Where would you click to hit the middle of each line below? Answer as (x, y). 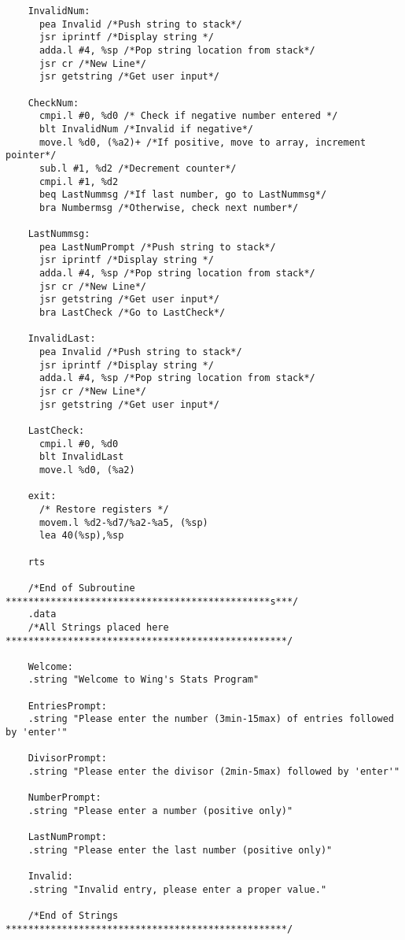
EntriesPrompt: (67, 706)
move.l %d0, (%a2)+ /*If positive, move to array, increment (202, 142)
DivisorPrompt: (67, 759)
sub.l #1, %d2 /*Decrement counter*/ (138, 168)
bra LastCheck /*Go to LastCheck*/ (132, 313)
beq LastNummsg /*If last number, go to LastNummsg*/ (183, 195)
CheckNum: (53, 103)
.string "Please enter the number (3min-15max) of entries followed (211, 719)
